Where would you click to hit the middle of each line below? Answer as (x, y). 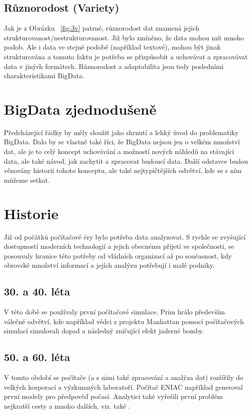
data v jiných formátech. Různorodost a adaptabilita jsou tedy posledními (114, 66)
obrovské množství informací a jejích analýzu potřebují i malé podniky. (109, 265)
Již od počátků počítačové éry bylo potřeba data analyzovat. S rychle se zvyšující (125, 236)
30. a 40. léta (37, 291)
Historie (31, 213)
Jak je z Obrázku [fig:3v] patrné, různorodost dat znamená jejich (102, 28)
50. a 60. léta (37, 357)
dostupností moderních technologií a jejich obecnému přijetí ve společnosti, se (119, 246)
